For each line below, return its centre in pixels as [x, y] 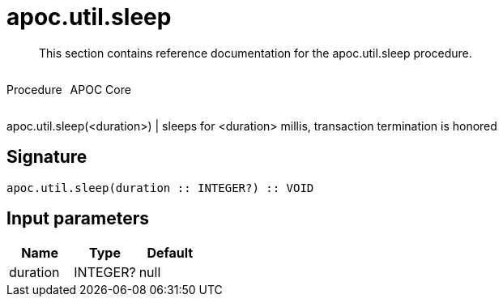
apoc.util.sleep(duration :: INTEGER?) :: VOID [160, 188]
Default [170, 253]
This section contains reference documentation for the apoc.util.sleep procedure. [256, 53]
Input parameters [78, 219]
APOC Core [100, 89]
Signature [47, 157]
